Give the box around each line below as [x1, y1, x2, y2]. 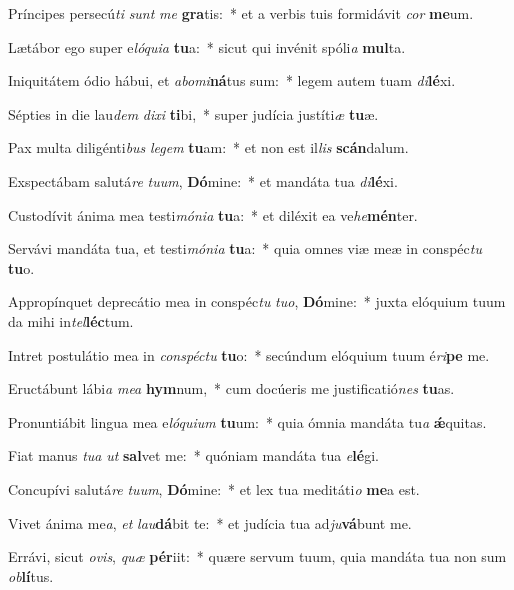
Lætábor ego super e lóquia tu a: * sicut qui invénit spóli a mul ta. [8, 36, 406, 57]
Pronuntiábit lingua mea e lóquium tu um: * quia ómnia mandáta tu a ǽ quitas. [8, 411, 487, 432]
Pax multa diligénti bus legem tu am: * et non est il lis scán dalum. [8, 137, 409, 158]
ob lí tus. [8, 565, 54, 586]
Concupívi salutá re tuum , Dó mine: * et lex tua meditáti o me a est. [8, 478, 420, 499]
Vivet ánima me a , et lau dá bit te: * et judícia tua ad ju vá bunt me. [8, 512, 412, 533]
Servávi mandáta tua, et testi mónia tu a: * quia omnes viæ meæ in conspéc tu [8, 238, 482, 259]
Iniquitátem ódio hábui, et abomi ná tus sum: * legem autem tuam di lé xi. [8, 70, 456, 91]
